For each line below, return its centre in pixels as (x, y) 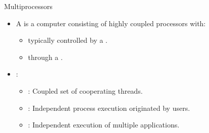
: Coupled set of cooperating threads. (85, 90)
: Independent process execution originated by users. (109, 108)
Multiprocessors (28, 6)
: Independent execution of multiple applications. (104, 125)
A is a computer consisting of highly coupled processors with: (111, 23)
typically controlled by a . (68, 40)
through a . (45, 57)
